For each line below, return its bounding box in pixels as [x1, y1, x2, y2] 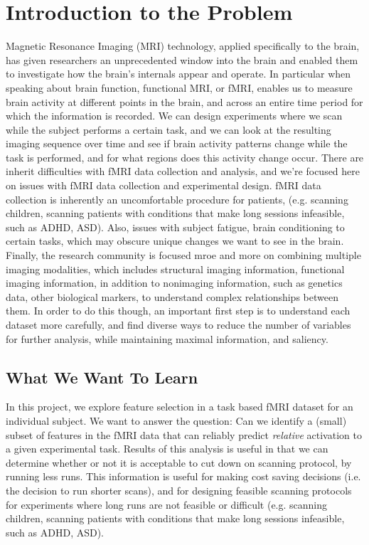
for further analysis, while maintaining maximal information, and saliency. [6, 331, 328, 346]
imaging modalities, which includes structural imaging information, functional [6, 261, 345, 276]
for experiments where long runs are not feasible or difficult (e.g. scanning [6, 497, 328, 512]
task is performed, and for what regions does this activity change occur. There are [6, 149, 364, 164]
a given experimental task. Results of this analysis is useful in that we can [6, 441, 328, 456]
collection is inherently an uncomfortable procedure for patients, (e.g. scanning [6, 191, 348, 206]
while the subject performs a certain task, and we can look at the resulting [6, 122, 331, 137]
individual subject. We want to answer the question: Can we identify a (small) [6, 413, 347, 428]
